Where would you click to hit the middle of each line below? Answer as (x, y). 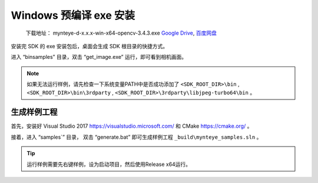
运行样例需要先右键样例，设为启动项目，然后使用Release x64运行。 (109, 164)
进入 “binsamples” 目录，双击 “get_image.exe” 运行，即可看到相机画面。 (99, 57)
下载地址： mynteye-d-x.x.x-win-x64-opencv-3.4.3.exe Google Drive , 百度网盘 (121, 33)
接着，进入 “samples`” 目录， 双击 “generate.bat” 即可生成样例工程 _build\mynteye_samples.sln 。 (136, 137)
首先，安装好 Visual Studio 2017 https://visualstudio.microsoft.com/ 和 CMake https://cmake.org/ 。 (132, 126)
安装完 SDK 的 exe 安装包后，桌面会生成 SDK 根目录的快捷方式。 (89, 46)
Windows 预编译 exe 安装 (73, 15)
